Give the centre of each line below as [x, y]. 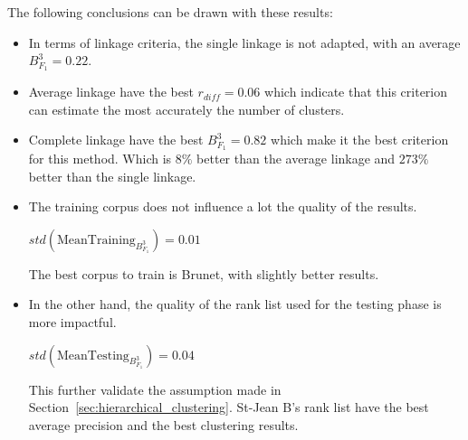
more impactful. [72, 322]
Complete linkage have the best [116, 140]
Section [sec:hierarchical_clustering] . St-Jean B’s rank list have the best [229, 407]
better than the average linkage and [296, 159]
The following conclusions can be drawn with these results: [170, 12]
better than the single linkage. [112, 176]
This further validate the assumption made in [155, 389]
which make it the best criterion [360, 140]
